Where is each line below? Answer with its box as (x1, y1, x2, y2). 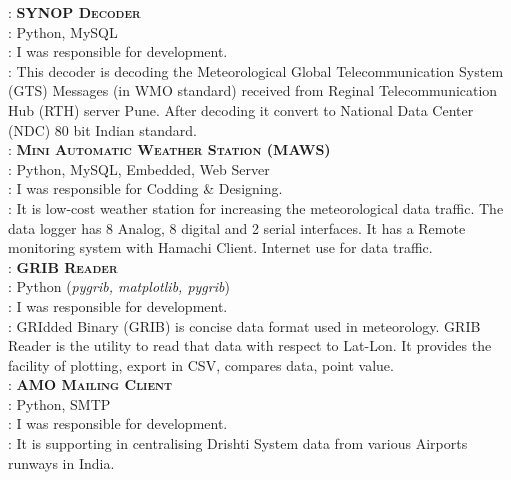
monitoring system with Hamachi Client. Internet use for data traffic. (8, 237, 433, 258)
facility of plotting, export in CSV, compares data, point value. (8, 354, 394, 375)
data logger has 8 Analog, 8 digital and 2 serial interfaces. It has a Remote (8, 217, 466, 238)
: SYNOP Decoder (8, 2, 141, 22)
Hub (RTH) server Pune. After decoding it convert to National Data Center (8, 99, 474, 120)
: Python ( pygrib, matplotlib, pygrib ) (8, 276, 230, 297)
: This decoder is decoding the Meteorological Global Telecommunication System (8, 60, 504, 81)
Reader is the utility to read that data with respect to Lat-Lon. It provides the (8, 335, 492, 356)
